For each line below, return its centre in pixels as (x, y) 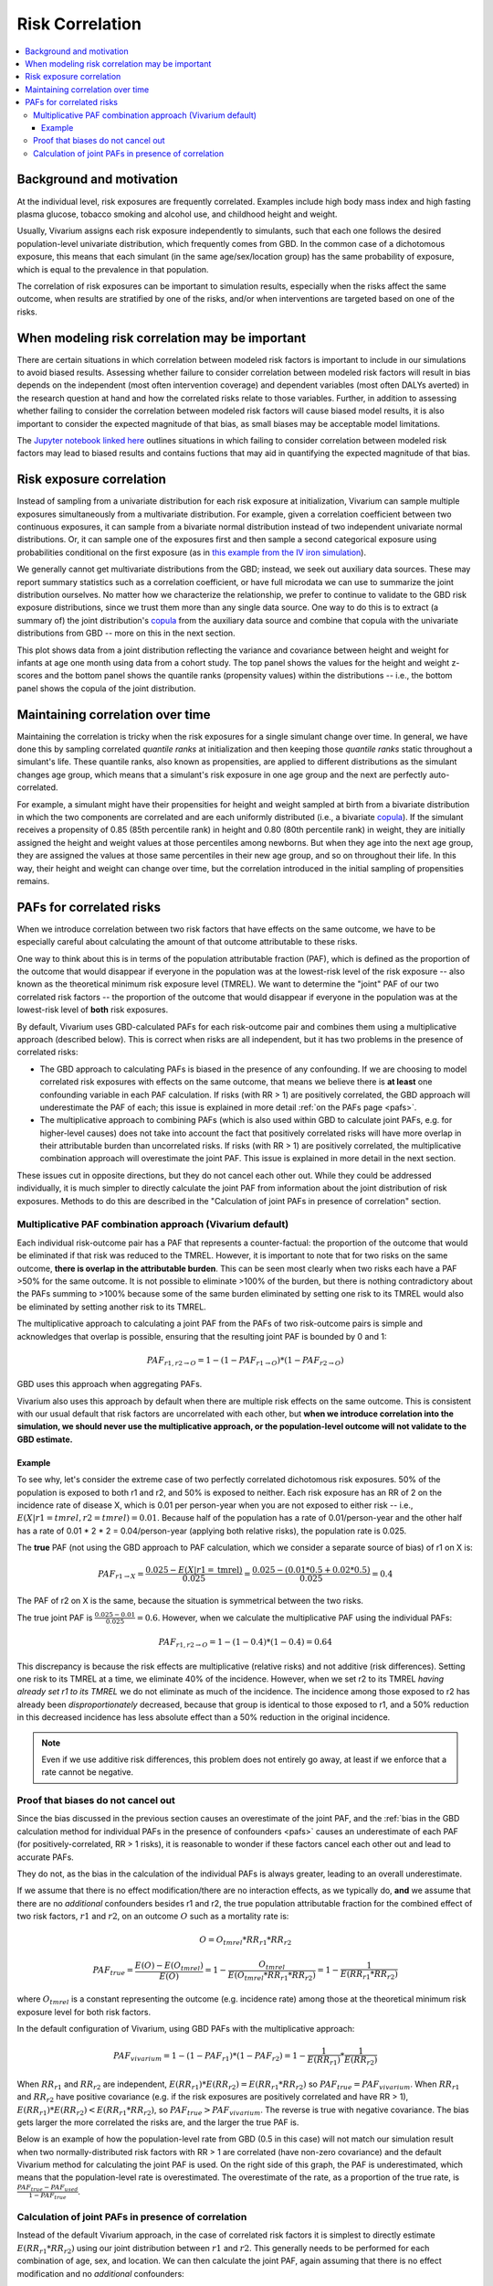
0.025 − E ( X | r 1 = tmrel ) (194, 1570)
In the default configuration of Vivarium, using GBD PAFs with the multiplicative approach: (186, 2029)
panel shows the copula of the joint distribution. (106, 688)
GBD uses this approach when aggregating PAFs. (110, 1384)
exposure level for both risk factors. (84, 2012)
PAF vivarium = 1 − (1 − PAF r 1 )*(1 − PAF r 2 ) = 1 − (210, 2057)
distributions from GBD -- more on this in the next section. (126, 633)
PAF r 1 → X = (121, 1575)
